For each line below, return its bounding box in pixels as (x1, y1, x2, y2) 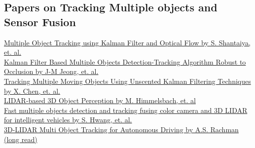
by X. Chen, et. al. (4, 85, 60, 96)
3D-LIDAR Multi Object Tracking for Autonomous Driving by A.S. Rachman (4, 124, 239, 134)
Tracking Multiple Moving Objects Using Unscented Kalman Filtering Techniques (4, 75, 251, 86)
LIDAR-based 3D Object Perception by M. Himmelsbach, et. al (4, 95, 196, 106)
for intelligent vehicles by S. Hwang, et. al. (4, 114, 132, 125)
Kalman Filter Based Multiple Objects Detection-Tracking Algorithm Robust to (4, 56, 246, 67)
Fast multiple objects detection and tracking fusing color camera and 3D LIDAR (4, 105, 248, 115)
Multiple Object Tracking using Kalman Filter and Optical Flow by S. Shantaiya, (4, 37, 251, 47)
